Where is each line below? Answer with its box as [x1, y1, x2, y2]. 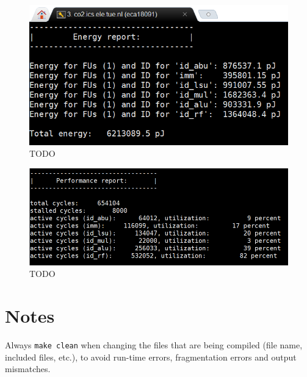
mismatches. [5, 362, 51, 375]
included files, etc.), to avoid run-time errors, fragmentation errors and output [5, 350, 297, 363]
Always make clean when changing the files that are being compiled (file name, [5, 338, 303, 351]
